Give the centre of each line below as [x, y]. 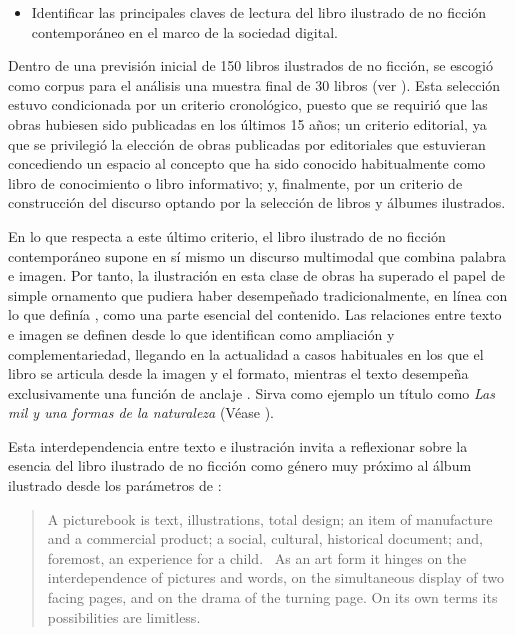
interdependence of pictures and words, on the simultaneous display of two [276, 577]
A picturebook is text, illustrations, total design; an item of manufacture [270, 518]
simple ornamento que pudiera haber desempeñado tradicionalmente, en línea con [258, 294]
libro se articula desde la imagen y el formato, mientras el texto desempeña [238, 373]
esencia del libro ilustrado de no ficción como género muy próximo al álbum [240, 465]
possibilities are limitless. [124, 616]
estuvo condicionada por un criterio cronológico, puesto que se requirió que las [248, 104]
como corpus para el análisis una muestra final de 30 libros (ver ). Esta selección [254, 84]
